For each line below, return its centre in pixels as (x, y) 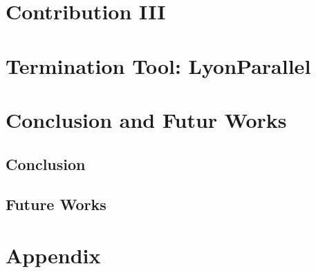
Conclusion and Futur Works (146, 119)
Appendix (53, 255)
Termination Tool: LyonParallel (158, 65)
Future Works (56, 204)
